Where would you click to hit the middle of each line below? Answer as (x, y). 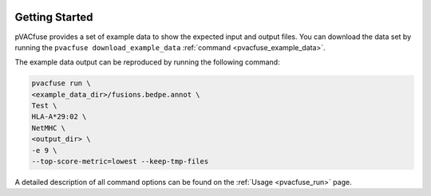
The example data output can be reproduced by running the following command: (147, 62)
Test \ (44, 106)
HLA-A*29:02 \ (59, 117)
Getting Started (54, 17)
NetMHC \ (49, 128)
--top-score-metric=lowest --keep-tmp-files (120, 162)
